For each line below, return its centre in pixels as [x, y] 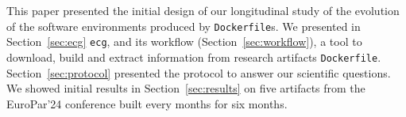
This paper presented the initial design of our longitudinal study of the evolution [203, 10]
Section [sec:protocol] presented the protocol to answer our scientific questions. [199, 72]
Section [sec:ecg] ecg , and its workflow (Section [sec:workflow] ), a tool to [184, 42]
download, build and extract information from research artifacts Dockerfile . [194, 57]
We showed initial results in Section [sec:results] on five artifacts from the [186, 88]
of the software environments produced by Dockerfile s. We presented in [184, 26]
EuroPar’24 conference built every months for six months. [147, 103]
